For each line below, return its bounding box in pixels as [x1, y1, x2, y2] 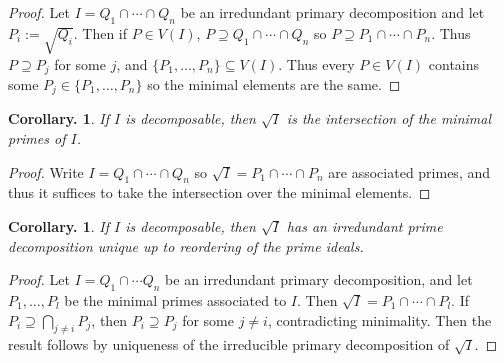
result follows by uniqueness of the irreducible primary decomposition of [8, 334, 450, 355]
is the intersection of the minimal [286, 108, 492, 129]
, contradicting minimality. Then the [267, 309, 492, 330]
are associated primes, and [328, 161, 491, 182]
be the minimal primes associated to [64, 290, 287, 311]
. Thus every [278, 53, 355, 74]
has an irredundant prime [286, 216, 443, 237]
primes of [8, 128, 66, 149]
